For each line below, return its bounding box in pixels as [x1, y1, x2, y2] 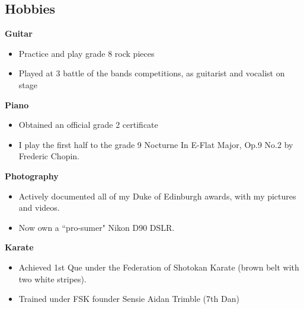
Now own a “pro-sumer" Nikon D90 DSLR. [18, 221, 175, 233]
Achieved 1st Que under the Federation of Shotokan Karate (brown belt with [18, 260, 299, 273]
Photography [5, 169, 59, 182]
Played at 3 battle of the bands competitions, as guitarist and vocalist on [18, 67, 285, 79]
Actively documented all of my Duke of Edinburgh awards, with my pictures [18, 189, 296, 202]
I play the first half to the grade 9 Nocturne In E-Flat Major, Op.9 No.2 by [18, 138, 293, 150]
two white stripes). [18, 272, 87, 285]
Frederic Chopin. [18, 150, 79, 162]
